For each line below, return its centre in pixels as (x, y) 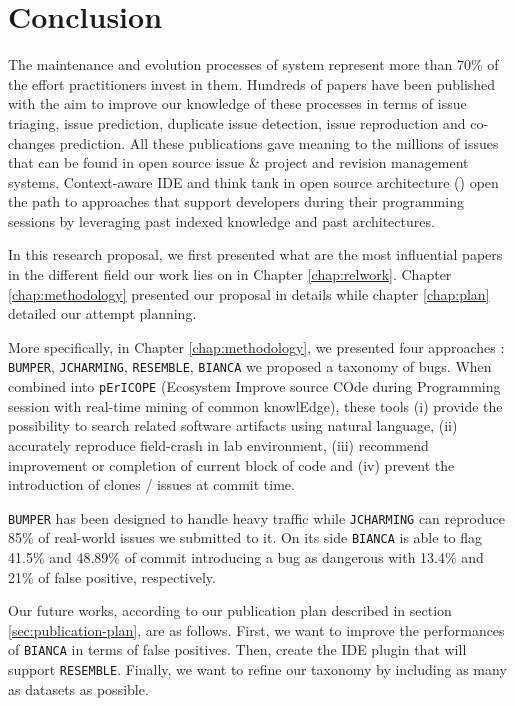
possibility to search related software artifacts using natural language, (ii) (233, 425)
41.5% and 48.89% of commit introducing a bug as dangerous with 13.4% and (246, 557)
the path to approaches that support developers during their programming (236, 201)
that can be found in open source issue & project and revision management (238, 162)
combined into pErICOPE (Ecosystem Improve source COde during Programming (254, 386)
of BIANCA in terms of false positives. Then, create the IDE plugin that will (237, 649)
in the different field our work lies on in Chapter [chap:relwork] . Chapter (230, 274)
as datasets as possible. (78, 688)
